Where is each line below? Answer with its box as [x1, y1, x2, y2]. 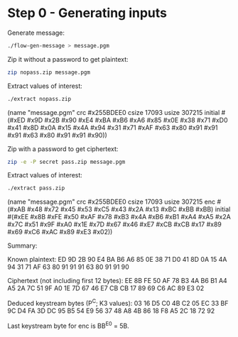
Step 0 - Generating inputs [7, 5, 168, 21]
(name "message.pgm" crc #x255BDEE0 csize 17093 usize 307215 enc [7, 197, 215, 206]
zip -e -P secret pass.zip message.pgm [7, 158, 126, 165]
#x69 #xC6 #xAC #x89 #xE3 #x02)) [7, 228, 113, 236]
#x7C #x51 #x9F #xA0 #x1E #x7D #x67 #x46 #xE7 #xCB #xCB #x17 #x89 [7, 220, 222, 228]
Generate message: [7, 28, 65, 37]
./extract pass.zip [7, 184, 65, 192]
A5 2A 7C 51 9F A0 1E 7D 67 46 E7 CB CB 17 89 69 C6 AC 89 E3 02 [7, 284, 205, 292]
